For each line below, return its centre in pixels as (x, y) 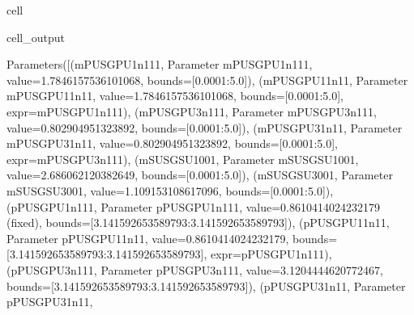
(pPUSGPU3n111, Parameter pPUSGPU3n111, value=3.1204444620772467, (195, 269)
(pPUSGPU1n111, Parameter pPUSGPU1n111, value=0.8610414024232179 (193, 206)
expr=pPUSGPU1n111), (271, 254)
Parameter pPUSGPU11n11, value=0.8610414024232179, (148, 238)
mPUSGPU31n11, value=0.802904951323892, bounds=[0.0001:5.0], (172, 143)
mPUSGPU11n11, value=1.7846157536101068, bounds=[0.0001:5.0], (175, 96)
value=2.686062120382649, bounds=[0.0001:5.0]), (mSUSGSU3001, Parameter (200, 175)
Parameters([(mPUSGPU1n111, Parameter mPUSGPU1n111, (160, 64)
